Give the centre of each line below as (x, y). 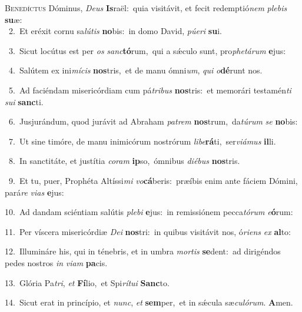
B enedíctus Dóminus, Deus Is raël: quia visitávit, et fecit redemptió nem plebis (146, 8)
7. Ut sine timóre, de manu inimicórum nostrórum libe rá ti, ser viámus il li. (142, 141)
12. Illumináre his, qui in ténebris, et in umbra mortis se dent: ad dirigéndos (143, 251)
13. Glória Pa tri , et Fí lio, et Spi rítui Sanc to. (87, 282)
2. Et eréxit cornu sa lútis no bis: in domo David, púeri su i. (115, 31)
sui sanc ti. (24, 101)
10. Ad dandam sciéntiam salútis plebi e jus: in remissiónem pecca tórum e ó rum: (149, 212)
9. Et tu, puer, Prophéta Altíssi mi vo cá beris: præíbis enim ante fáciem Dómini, (153, 180)
